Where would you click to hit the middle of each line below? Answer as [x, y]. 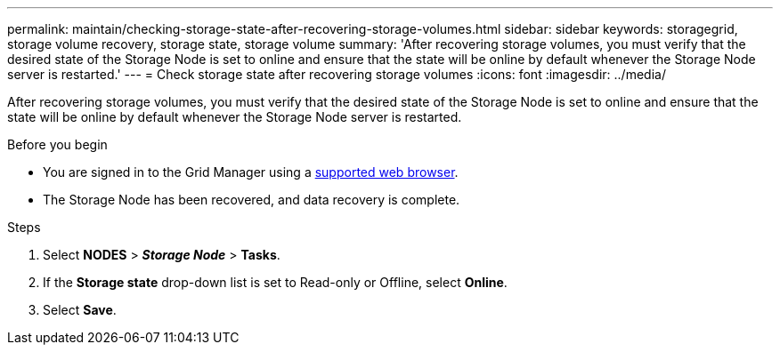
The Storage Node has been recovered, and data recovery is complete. [252, 200]
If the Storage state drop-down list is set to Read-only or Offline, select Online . [275, 282]
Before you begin [57, 144]
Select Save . [80, 310]
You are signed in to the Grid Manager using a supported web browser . [251, 172]
